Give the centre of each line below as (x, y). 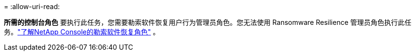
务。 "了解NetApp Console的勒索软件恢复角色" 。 (82, 32)
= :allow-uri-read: (32, 6)
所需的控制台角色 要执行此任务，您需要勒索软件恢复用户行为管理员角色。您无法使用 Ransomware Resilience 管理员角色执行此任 (208, 22)
